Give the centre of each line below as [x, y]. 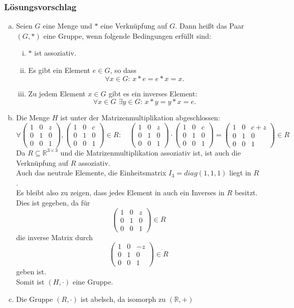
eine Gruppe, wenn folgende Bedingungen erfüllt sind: [127, 35]
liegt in [240, 173]
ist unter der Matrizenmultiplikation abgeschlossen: [140, 118]
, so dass [123, 70]
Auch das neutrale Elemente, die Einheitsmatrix [91, 173]
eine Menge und [68, 26]
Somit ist [30, 281]
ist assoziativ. [55, 53]
